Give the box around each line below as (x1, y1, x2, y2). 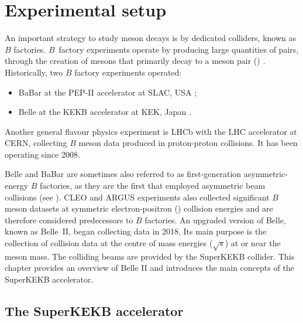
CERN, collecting (5, 137, 67, 149)
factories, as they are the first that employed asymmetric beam (40, 179, 266, 192)
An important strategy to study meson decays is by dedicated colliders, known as (5, 32, 297, 44)
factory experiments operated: (74, 66, 182, 78)
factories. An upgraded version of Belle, (144, 213, 286, 226)
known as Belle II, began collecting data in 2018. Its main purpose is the (5, 225, 267, 237)
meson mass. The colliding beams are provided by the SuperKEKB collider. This (5, 250, 295, 262)
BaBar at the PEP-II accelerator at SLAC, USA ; (18, 86, 197, 98)
